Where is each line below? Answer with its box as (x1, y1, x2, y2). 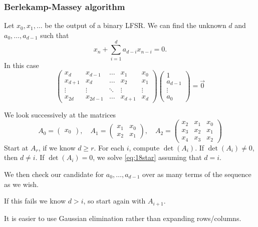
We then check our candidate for (4, 169, 104, 179)
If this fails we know (4, 195, 66, 206)
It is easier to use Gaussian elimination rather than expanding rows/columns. (4, 212, 241, 223)
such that (40, 29, 69, 40)
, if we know (38, 142, 76, 152)
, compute (129, 142, 160, 152)
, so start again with (83, 195, 146, 206)
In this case (4, 59, 39, 70)
